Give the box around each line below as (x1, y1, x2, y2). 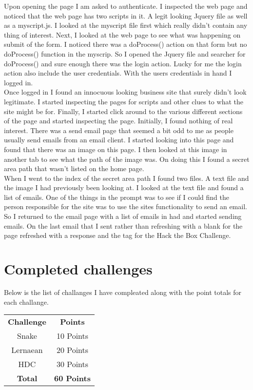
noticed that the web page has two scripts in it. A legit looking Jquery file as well (4, 10, 248, 20)
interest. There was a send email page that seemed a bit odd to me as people (4, 125, 234, 135)
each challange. (4, 296, 49, 307)
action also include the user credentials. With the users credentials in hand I (4, 68, 232, 78)
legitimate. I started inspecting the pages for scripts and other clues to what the (4, 96, 243, 106)
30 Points (56, 358, 89, 370)
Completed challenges (4, 259, 153, 279)
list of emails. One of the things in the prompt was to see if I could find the (4, 192, 230, 202)
